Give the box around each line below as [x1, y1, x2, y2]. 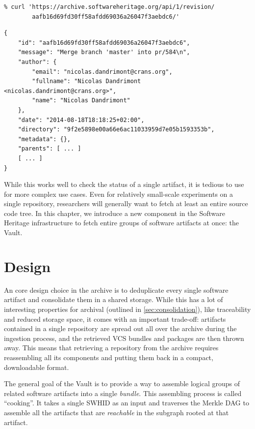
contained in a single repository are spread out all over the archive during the [4, 323, 237, 334]
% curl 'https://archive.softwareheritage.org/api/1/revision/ [4, 3, 215, 10]
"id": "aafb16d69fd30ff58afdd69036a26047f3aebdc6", [18, 39, 190, 46]
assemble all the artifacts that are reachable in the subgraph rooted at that [4, 407, 229, 417]
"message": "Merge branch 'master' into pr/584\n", [18, 49, 190, 56]
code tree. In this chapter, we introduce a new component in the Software [4, 208, 225, 218]
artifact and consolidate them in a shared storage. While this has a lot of [4, 294, 223, 305]
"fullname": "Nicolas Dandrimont [32, 78, 141, 85]
